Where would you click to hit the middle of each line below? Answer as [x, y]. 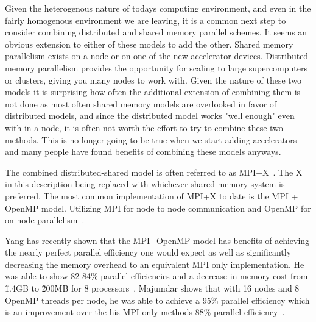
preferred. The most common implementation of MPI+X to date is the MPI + [152, 195]
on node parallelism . [45, 220]
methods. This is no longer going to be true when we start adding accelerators [151, 139]
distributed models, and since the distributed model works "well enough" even [150, 116]
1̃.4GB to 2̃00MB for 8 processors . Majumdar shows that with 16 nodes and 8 [152, 288]
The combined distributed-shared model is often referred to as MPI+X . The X [154, 172]
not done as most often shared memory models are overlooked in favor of [141, 103]
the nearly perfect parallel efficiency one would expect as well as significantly [148, 252]
